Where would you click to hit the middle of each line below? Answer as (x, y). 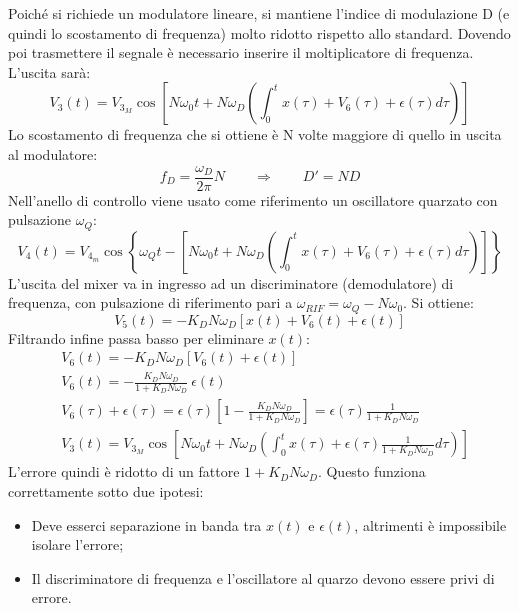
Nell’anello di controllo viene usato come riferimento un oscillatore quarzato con (253, 199)
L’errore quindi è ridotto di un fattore (124, 471)
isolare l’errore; (77, 544)
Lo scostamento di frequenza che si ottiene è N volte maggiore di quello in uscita (255, 134)
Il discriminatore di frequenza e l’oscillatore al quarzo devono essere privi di (263, 577)
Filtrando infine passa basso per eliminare (136, 337)
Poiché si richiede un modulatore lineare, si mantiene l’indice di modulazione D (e (259, 13)
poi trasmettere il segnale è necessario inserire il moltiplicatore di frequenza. (241, 52)
